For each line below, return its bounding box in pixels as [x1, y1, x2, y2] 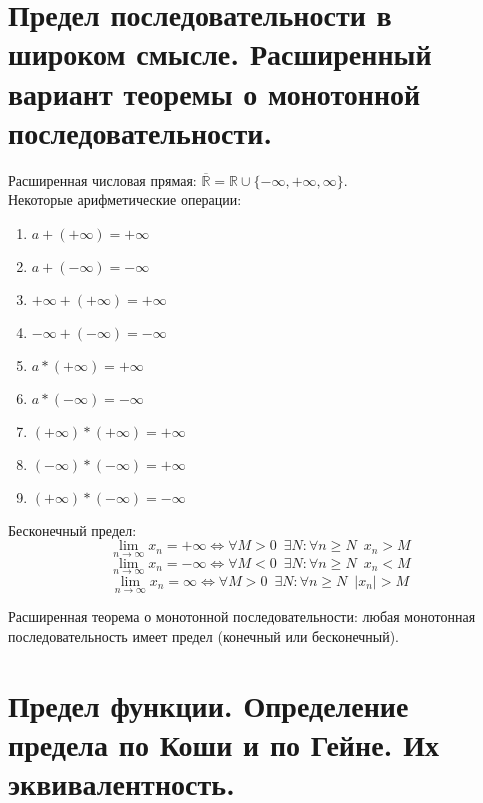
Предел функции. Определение [8, 684, 409, 725]
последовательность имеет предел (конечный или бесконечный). [8, 625, 400, 646]
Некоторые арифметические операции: [8, 189, 242, 210]
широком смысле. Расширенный [8, 33, 432, 74]
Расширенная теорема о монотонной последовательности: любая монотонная [8, 606, 476, 627]
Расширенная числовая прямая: [8, 169, 197, 190]
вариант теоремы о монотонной [8, 72, 421, 113]
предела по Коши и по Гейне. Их [8, 723, 440, 764]
